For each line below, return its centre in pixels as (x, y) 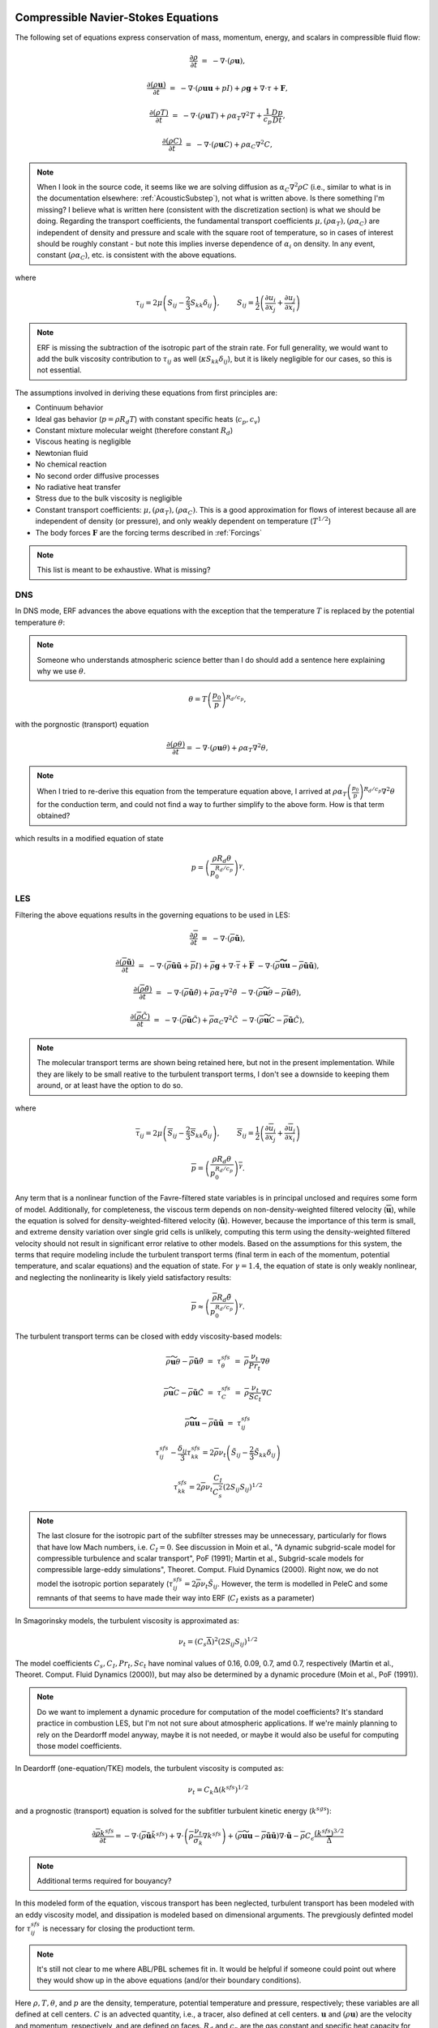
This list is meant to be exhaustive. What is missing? (124, 570)
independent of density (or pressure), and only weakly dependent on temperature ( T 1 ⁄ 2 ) (183, 521)
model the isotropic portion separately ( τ (105, 1583)
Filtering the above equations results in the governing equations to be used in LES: (153, 915)
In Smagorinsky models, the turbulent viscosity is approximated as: (127, 1620)
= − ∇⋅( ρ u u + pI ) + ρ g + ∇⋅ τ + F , (228, 88)
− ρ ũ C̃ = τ (201, 1392)
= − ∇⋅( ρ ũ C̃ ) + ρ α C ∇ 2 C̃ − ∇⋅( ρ (208, 1020)
